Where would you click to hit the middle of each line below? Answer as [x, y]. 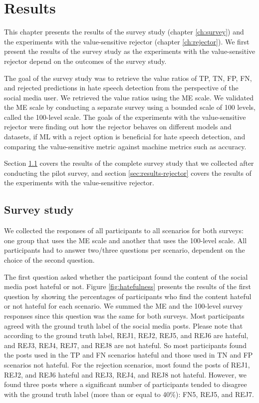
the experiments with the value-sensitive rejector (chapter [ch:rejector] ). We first [127, 41]
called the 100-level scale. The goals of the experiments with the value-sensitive [125, 117]
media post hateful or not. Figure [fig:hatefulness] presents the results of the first [128, 286]
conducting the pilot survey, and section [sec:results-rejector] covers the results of [128, 173]
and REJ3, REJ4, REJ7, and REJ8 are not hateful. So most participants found [126, 345]
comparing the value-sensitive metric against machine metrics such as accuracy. [125, 146]
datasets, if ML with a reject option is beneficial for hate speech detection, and [125, 137]
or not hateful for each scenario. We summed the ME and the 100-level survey [124, 306]
